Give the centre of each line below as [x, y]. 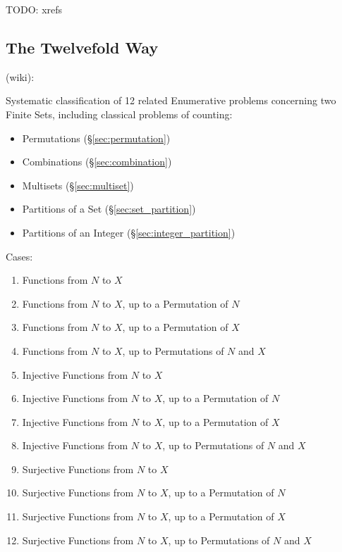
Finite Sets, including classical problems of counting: [119, 114]
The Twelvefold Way [82, 47]
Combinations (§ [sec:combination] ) [97, 162]
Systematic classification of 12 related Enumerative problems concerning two [171, 100]
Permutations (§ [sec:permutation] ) [96, 138]
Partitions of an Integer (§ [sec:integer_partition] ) [129, 232]
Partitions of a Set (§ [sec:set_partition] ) [109, 209]
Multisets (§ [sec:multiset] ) [78, 185]
